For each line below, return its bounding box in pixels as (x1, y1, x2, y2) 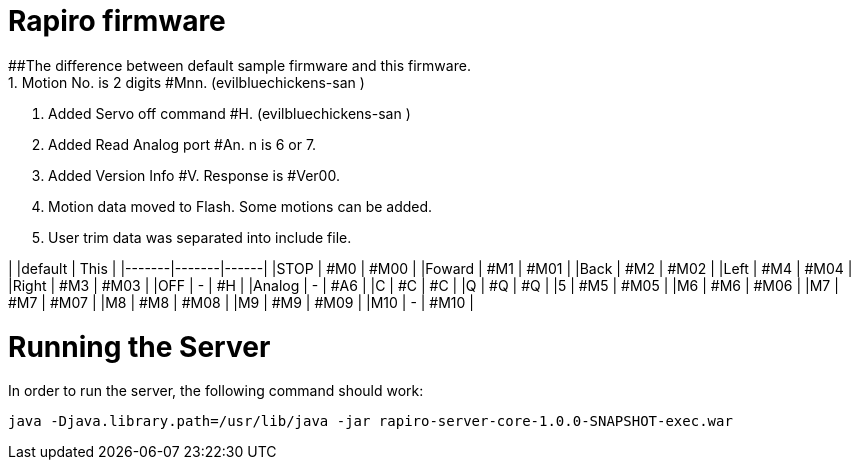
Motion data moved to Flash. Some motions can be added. (48, 197, 433, 215)
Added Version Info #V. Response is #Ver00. (48, 166, 340, 184)
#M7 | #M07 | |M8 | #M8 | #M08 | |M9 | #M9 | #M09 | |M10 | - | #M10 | (8, 293, 474, 311)
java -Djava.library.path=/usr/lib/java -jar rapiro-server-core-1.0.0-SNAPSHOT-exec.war (8, 413, 733, 430)
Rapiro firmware (8, 4, 226, 38)
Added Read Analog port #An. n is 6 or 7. (48, 135, 317, 153)
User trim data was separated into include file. (48, 228, 352, 246)
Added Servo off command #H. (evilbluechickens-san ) (48, 104, 411, 122)
